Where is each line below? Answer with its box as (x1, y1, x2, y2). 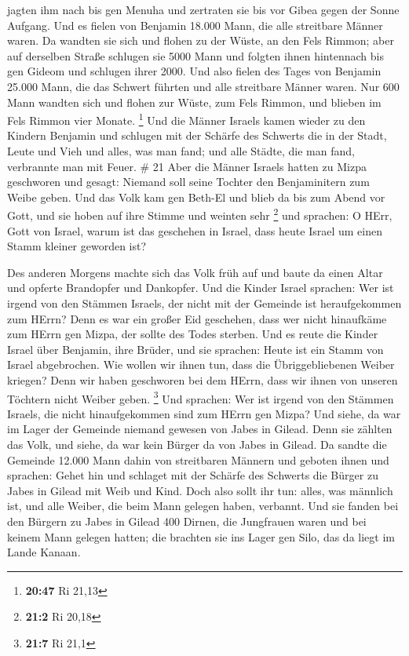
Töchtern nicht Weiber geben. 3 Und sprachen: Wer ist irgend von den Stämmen (7, 388, 394, 406)
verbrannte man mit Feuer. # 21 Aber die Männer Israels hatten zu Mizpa (7, 158, 367, 174)
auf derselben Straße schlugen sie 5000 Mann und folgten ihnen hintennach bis (7, 47, 384, 64)
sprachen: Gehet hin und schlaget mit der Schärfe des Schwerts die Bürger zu (7, 467, 378, 483)
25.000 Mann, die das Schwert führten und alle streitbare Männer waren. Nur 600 (7, 78, 400, 94)
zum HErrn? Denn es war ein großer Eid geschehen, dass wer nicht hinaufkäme (7, 310, 387, 326)
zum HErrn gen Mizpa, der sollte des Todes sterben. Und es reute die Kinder (7, 326, 378, 342)
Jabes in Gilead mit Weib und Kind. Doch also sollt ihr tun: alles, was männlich (7, 482, 393, 498)
